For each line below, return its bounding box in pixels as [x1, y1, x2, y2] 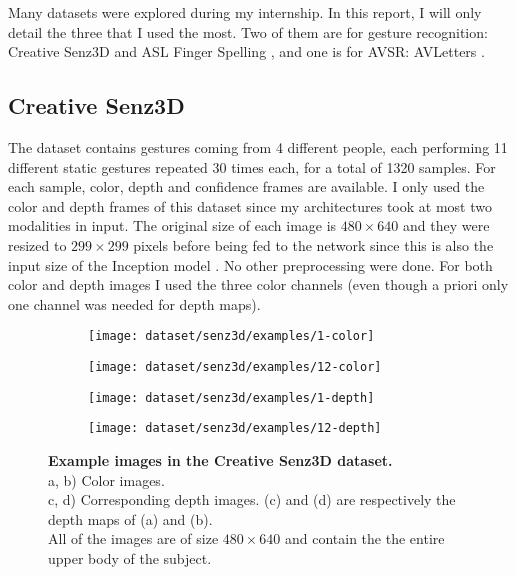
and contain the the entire [284, 528, 445, 549]
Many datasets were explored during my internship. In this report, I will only [8, 2, 482, 22]
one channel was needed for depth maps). [8, 293, 261, 314]
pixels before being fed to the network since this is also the [133, 234, 494, 255]
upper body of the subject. [48, 547, 212, 568]
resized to [8, 234, 67, 255]
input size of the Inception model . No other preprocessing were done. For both [8, 254, 493, 275]
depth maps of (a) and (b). [48, 508, 213, 529]
